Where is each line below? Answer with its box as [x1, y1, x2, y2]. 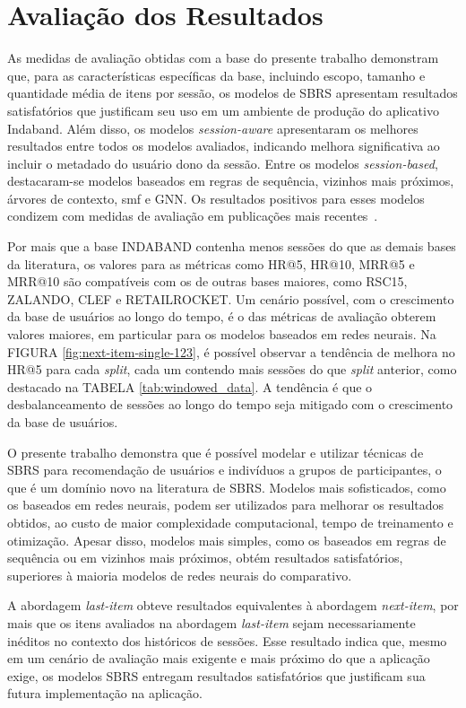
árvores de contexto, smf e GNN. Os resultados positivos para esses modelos [7, 188, 425, 207]
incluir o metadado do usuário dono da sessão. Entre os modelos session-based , [7, 153, 438, 172]
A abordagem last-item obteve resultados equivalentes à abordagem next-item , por [7, 596, 459, 615]
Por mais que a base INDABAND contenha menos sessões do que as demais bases [7, 237, 456, 256]
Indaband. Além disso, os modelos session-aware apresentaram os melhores [7, 118, 419, 137]
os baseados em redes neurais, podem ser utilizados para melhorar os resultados [7, 495, 444, 514]
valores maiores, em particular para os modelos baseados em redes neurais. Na [7, 325, 436, 344]
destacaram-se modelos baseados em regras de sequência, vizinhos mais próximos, [7, 171, 454, 190]
